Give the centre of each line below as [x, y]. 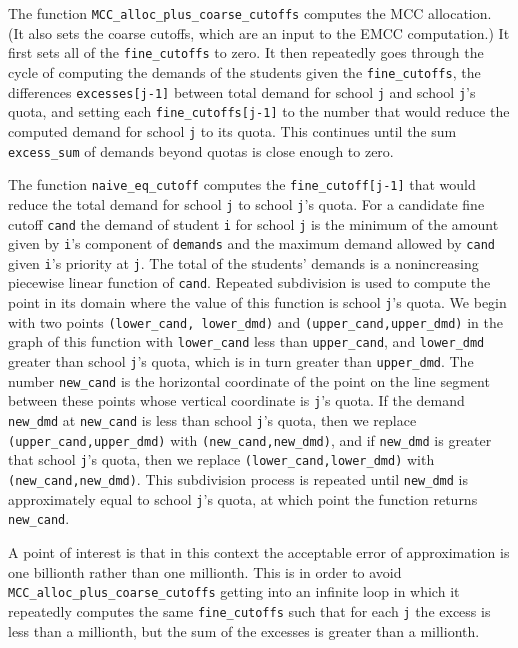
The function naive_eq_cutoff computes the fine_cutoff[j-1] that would [242, 184]
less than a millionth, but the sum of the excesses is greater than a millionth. [244, 630]
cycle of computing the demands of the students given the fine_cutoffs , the [244, 71]
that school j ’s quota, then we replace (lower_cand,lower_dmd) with [221, 459]
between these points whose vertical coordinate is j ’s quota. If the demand [236, 400]
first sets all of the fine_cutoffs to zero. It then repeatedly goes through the [246, 52]
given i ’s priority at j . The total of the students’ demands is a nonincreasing [243, 262]
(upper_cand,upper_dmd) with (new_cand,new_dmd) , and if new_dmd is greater [250, 439]
